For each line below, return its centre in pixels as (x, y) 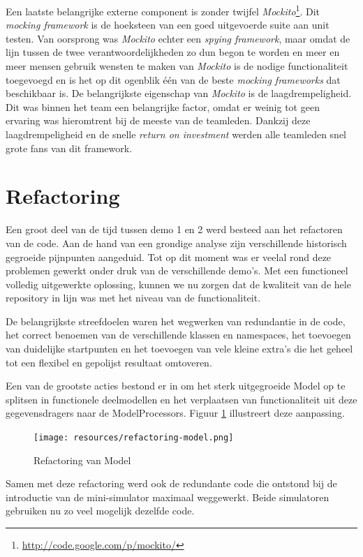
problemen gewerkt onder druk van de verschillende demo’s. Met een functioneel (177, 270)
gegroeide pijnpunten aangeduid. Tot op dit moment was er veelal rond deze (169, 257)
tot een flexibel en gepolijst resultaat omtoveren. (109, 362)
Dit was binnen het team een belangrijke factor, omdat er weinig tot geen (163, 106)
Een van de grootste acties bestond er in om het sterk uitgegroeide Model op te (176, 386)
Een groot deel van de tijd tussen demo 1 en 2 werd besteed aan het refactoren (174, 229)
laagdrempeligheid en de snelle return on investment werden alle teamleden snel (176, 134)
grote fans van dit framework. (69, 148)
